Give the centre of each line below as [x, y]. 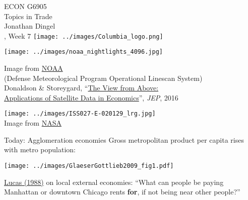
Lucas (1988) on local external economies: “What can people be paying [114, 182]
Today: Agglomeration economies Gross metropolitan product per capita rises [124, 139]
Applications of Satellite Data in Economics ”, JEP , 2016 [91, 97]
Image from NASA [33, 123]
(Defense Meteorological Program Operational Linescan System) [103, 78]
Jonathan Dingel [30, 26]
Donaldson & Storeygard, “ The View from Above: [81, 88]
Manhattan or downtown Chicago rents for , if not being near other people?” [122, 192]
